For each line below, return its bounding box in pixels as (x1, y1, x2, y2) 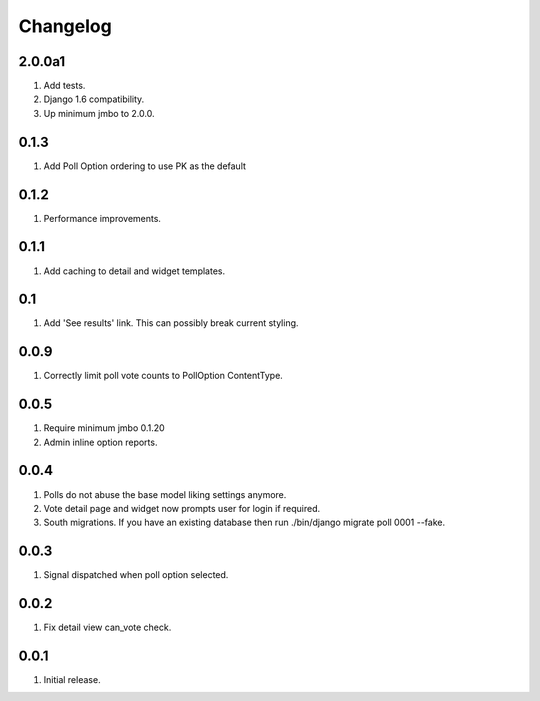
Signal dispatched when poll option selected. (43, 569, 229, 581)
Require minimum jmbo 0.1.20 (43, 422, 165, 434)
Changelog (18, 15, 112, 37)
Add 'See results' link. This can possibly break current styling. (43, 317, 299, 329)
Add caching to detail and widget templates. (43, 265, 225, 277)
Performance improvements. (43, 212, 162, 224)
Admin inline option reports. (43, 436, 158, 448)
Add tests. (43, 80, 86, 92)
